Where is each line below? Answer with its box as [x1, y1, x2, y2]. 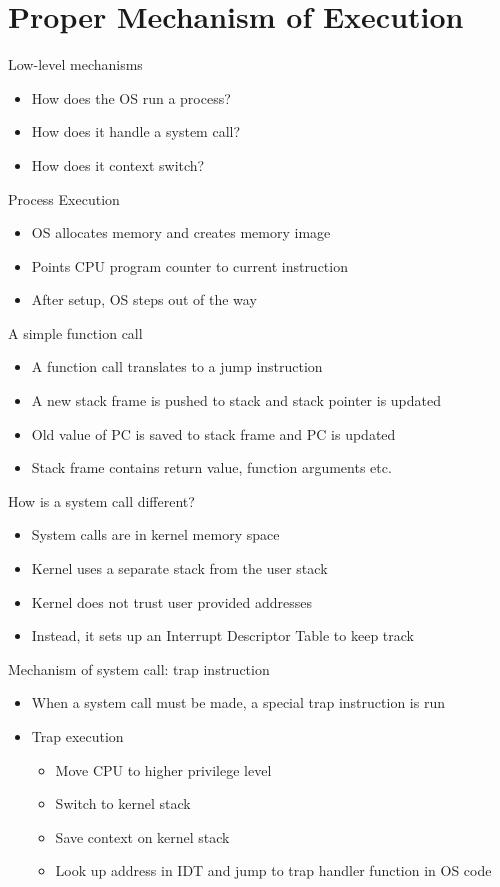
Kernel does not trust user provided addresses [31, 591, 313, 612]
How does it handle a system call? [31, 121, 241, 142]
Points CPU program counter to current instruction [31, 255, 348, 276]
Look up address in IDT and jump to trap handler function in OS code [55, 860, 492, 881]
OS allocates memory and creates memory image [31, 222, 331, 243]
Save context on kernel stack [55, 826, 230, 847]
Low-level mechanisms [8, 54, 143, 75]
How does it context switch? [31, 154, 205, 175]
